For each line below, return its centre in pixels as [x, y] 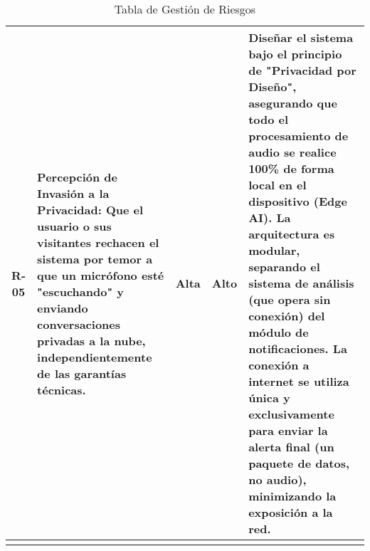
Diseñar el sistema [301, 37]
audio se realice [292, 152]
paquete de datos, [299, 463]
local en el [277, 185]
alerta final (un [291, 447]
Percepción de [78, 177]
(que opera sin [290, 299]
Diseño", [273, 86]
